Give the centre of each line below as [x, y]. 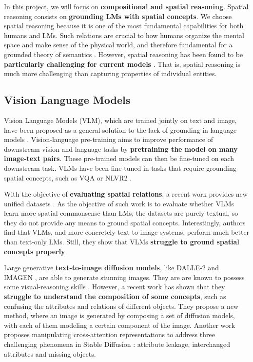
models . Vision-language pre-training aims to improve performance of [108, 139]
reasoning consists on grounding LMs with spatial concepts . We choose [118, 16]
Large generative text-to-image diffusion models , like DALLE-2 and [111, 268]
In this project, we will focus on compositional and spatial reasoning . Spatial [126, 6]
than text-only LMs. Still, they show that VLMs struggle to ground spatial [122, 242]
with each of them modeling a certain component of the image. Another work [120, 325]
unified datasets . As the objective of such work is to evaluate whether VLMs [119, 203]
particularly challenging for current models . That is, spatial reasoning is [122, 64]
